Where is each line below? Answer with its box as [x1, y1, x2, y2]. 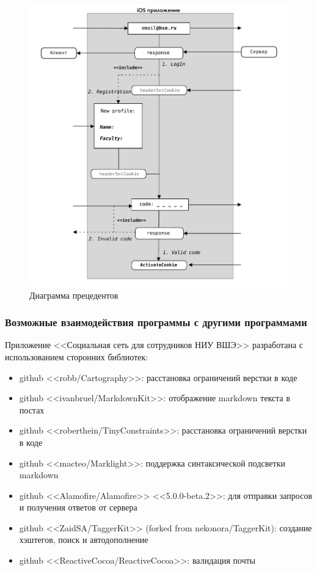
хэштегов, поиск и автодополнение [19, 533, 148, 546]
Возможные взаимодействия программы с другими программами [5, 315, 307, 330]
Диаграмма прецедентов [29, 288, 118, 301]
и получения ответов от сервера [19, 501, 137, 514]
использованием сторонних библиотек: [5, 350, 148, 363]
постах [19, 403, 45, 416]
